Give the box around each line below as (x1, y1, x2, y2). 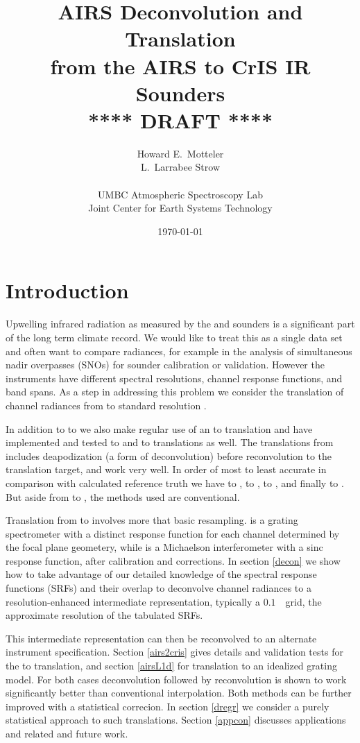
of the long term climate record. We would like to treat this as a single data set (6, 330, 343, 344)
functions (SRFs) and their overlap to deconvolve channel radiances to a (6, 581, 311, 595)
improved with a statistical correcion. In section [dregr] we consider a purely (6, 699, 329, 713)
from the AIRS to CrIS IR (50, 51, 311, 80)
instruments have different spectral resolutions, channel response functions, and (6, 370, 343, 385)
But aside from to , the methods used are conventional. (6, 489, 240, 504)
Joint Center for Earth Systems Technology (88, 200, 273, 215)
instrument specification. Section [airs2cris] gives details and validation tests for (6, 644, 343, 659)
